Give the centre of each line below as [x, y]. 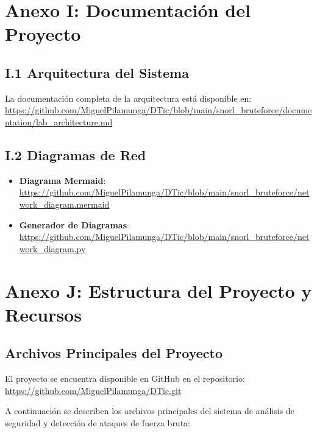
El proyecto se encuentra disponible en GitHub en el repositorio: [125, 378]
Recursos [43, 314]
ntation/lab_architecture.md [59, 121]
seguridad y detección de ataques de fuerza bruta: [98, 422]
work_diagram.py [52, 248]
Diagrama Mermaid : [62, 180]
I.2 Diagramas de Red [76, 154]
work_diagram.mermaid [64, 204]
